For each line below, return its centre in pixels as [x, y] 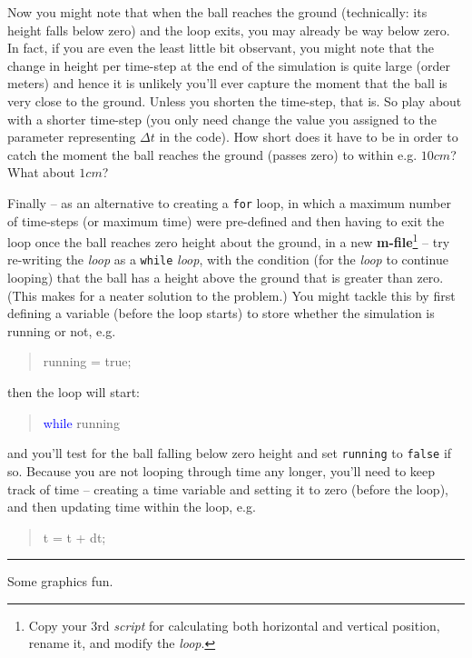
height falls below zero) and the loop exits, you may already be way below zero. [229, 30]
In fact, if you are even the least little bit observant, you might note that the [221, 48]
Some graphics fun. [60, 581]
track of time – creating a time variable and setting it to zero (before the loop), [228, 489]
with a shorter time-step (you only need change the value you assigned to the [222, 119]
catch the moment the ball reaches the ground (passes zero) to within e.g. [212, 154]
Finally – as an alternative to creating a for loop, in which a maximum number [229, 202]
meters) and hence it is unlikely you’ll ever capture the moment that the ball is [227, 83]
